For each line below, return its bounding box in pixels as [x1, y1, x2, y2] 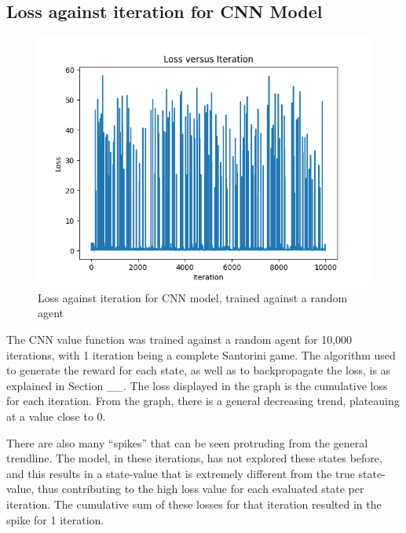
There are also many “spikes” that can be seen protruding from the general [6, 434, 368, 451]
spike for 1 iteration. [6, 511, 104, 528]
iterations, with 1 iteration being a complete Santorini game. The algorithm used [6, 346, 396, 363]
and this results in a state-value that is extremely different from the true [6, 465, 355, 481]
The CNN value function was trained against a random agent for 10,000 [6, 330, 353, 347]
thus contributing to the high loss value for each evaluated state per [38, 480, 364, 497]
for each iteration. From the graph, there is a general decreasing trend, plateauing [6, 392, 400, 409]
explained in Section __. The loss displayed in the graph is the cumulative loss [6, 377, 388, 393]
